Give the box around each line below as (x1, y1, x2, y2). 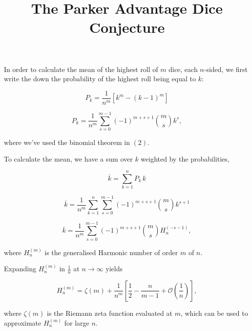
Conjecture (89, 17, 165, 37)
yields (105, 263, 123, 274)
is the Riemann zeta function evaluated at (47, 307, 172, 318)
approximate (4, 317, 42, 328)
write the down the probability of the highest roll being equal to (4, 73, 196, 84)
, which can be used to (180, 307, 248, 318)
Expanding (4, 263, 36, 274)
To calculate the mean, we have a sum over (4, 153, 133, 164)
